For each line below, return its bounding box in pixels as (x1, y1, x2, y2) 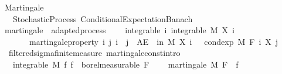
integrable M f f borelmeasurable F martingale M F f (12, 58, 239, 70)
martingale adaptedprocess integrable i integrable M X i (4, 24, 235, 36)
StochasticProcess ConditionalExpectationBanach (12, 12, 193, 24)
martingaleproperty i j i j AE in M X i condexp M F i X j (29, 35, 278, 47)
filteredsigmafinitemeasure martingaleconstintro (8, 47, 181, 59)
